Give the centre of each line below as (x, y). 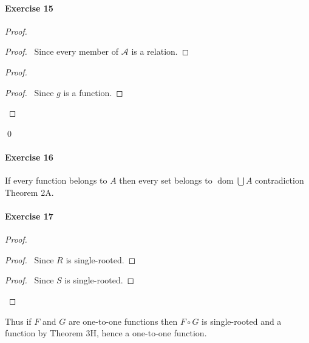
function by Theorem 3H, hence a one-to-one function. (106, 333)
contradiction (280, 180)
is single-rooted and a (242, 321)
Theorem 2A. (29, 192)
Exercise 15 (29, 8)
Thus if (18, 321)
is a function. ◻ (93, 92)
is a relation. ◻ (160, 51)
